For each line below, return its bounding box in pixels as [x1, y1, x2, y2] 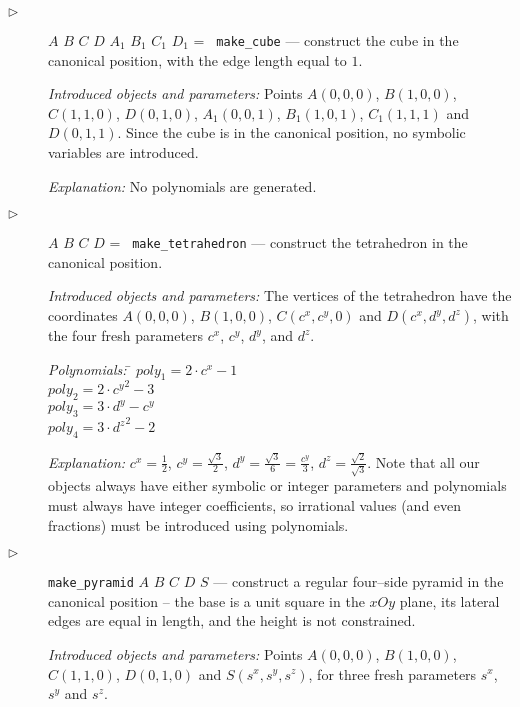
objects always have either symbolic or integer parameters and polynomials [48, 475, 507, 496]
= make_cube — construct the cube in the [193, 30, 459, 50]
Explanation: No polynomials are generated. [48, 175, 317, 196]
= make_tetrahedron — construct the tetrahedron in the [109, 232, 468, 253]
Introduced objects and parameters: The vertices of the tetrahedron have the [48, 285, 512, 306]
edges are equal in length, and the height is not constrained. [48, 610, 416, 631]
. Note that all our [367, 451, 480, 472]
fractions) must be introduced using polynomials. [48, 514, 349, 535]
